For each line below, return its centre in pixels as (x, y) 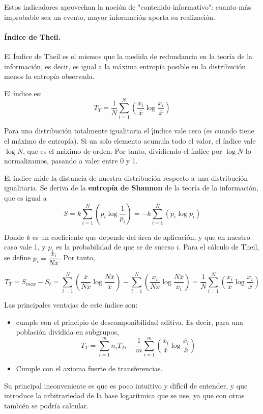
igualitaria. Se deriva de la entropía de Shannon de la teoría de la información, (131, 188)
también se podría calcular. (47, 405)
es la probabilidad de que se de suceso (115, 247)
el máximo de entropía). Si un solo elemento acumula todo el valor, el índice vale (130, 141)
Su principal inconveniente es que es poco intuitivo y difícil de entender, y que (126, 385)
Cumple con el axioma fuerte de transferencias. (89, 368)
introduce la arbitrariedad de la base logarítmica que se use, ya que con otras (124, 395)
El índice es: (23, 93)
